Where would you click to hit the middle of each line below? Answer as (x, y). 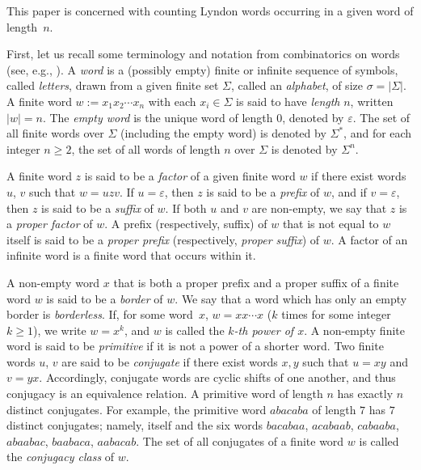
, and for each (378, 133)
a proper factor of (50, 224)
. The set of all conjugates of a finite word (240, 440)
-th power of (264, 330)
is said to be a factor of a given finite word (190, 176)
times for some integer (336, 314)
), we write (59, 330)
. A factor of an (369, 239)
